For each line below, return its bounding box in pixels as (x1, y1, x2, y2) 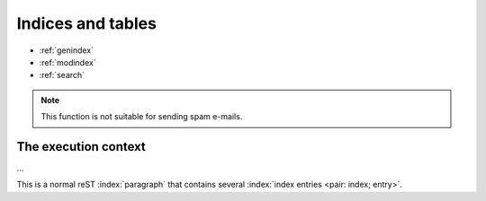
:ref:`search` (39, 70, 85, 81)
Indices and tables (16, 13, 157, 33)
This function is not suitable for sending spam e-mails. (40, 111, 243, 122)
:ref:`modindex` (39, 57, 96, 67)
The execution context (16, 139, 146, 154)
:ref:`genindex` (39, 45, 94, 56)
